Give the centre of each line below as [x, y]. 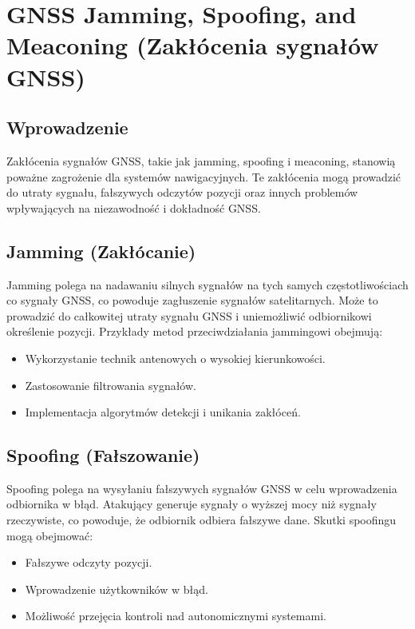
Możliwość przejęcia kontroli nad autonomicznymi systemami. [176, 616]
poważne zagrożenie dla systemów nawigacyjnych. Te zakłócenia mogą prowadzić [204, 176]
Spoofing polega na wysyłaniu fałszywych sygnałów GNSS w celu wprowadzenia [202, 488]
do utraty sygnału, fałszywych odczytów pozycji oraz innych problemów [182, 192]
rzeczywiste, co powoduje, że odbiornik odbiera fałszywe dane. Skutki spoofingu [202, 520]
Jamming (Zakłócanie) [101, 251]
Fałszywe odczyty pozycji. [89, 562]
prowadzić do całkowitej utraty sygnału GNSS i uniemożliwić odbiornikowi [189, 315]
